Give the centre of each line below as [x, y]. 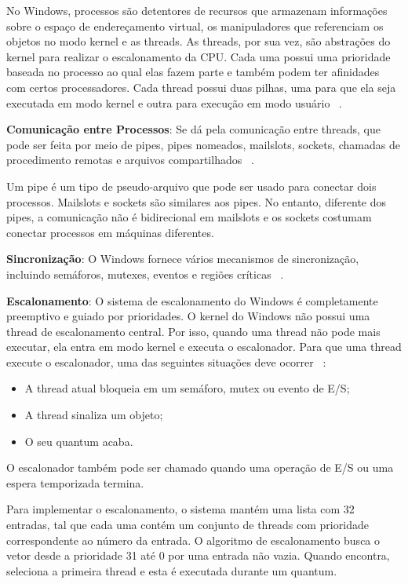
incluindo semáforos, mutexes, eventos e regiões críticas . [145, 274]
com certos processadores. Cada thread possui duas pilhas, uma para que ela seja [201, 87]
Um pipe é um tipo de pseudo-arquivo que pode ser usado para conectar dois [191, 186]
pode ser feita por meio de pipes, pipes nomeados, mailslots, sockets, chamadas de [203, 144]
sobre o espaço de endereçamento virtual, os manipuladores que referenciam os [195, 26]
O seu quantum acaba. [79, 441]
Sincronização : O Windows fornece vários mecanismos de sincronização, [183, 259]
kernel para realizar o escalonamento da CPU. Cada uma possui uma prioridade [199, 56]
